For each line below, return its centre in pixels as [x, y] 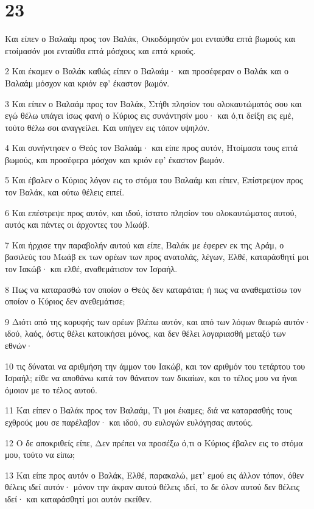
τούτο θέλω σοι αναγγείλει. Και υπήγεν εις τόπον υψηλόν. [107, 127]
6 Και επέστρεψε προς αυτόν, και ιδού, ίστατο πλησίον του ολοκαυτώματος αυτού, [151, 212]
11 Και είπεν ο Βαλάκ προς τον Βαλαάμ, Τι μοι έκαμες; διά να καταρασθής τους [148, 410]
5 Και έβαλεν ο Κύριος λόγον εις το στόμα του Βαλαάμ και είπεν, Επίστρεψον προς [154, 180]
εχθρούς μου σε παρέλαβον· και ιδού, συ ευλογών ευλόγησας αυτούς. [129, 422]
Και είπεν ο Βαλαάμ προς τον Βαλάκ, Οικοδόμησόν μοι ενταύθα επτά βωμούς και [150, 39]
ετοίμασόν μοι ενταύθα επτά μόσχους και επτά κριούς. [100, 50]
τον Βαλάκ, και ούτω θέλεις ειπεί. [65, 192]
